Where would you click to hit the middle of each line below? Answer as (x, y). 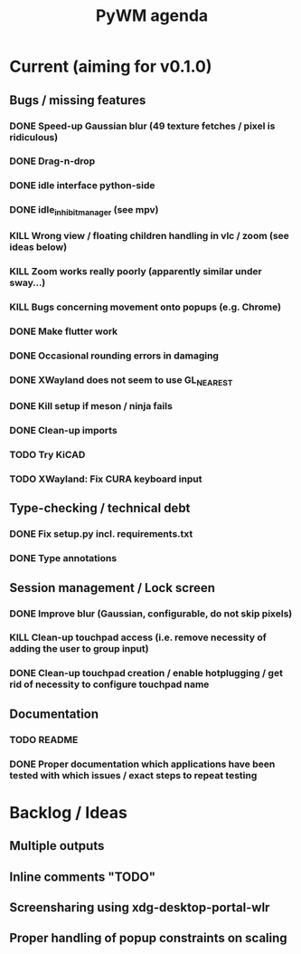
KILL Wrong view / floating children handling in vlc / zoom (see (149, 236)
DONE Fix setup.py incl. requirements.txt (101, 534)
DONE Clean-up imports (63, 431)
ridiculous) (34, 137)
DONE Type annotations (63, 558)
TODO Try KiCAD (47, 455)
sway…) (28, 283)
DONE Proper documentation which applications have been (142, 764)
